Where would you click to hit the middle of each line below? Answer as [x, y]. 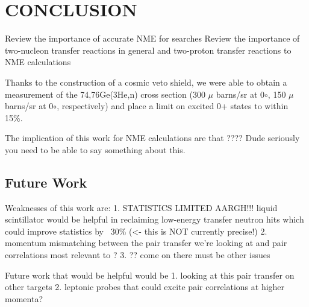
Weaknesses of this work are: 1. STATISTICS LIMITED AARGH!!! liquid [141, 207]
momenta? [24, 298]
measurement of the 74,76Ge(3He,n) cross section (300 [105, 94]
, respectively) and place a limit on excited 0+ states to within [173, 106]
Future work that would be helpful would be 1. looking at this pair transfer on [150, 275]
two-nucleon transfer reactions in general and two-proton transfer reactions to [148, 50]
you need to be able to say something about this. [95, 149]
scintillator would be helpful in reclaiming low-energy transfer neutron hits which [154, 219]
